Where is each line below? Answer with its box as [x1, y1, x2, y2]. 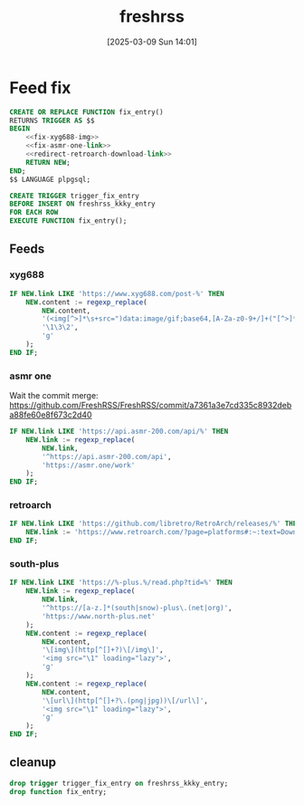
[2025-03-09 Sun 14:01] [107, 36, 197, 47]
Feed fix [9, 77, 71, 98]
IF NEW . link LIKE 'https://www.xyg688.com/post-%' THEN [9, 289, 224, 298]
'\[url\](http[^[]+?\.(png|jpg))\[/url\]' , [42, 695, 208, 705]
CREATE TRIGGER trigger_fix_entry [9, 191, 140, 200]
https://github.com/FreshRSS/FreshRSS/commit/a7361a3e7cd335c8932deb [9, 400, 292, 411]
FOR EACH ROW [9, 208, 59, 217]
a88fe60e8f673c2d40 [9, 409, 92, 420]
